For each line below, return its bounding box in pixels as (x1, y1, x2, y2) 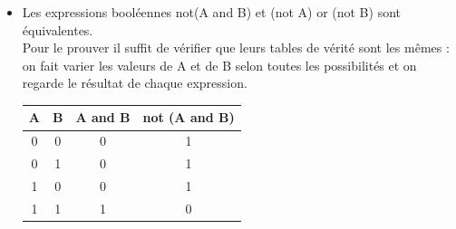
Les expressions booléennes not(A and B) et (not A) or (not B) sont (22, 3, 401, 21)
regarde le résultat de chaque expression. (22, 73, 247, 92)
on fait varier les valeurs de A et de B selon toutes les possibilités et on (22, 55, 417, 74)
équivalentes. (22, 20, 93, 39)
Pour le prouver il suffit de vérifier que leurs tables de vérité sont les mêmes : (22, 38, 450, 57)
